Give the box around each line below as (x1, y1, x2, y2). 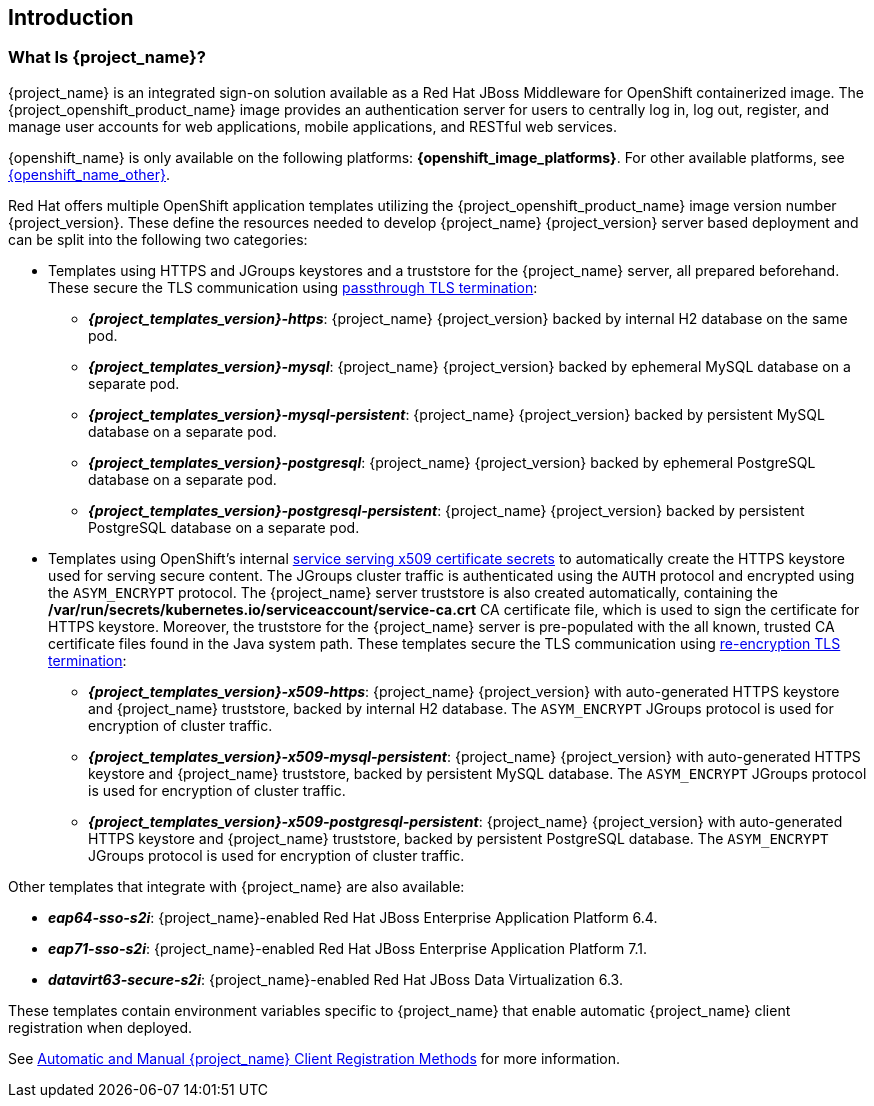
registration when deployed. (8, 1018, 193, 1036)
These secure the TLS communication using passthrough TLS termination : (48, 278, 538, 296)
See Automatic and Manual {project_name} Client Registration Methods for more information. (8, 1049, 621, 1067)
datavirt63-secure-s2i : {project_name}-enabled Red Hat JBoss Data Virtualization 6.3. (48, 970, 623, 988)
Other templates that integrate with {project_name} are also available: (8, 877, 465, 895)
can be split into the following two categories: (8, 230, 308, 248)
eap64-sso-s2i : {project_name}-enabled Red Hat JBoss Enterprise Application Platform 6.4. (48, 908, 658, 926)
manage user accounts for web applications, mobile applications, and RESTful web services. (8, 117, 618, 135)
